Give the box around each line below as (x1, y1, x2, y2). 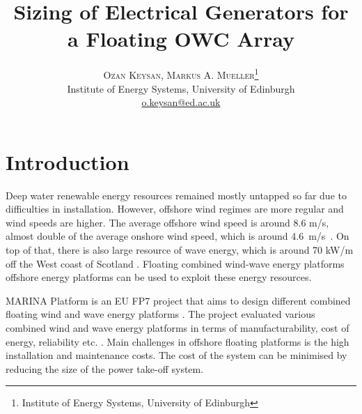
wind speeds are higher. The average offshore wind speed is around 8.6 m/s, (6, 215, 329, 229)
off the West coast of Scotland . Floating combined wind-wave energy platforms (6, 256, 345, 270)
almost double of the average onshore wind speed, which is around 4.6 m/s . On (6, 229, 349, 243)
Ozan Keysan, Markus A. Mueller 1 (103, 66, 259, 82)
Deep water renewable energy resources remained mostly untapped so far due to (6, 187, 347, 202)
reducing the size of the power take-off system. (6, 361, 204, 376)
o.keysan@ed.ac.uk (141, 95, 221, 109)
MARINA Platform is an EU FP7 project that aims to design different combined (6, 293, 351, 307)
